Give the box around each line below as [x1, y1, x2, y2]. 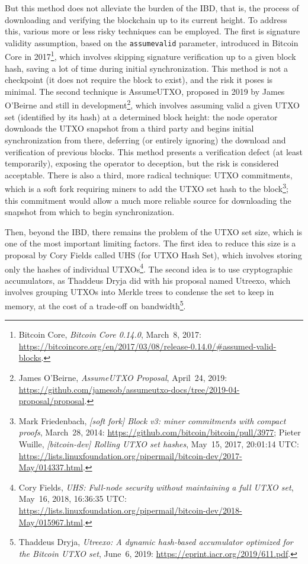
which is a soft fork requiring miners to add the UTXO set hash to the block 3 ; [5, 181, 288, 194]
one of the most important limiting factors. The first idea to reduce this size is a [5, 237, 296, 249]
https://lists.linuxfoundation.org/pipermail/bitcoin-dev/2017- [18, 449, 242, 462]
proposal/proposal [18, 395, 85, 407]
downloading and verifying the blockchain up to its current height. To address [5, 13, 287, 25]
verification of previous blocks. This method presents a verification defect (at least [5, 145, 303, 158]
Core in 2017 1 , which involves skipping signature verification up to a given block [5, 49, 296, 63]
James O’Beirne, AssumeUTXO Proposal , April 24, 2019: [18, 371, 227, 383]
